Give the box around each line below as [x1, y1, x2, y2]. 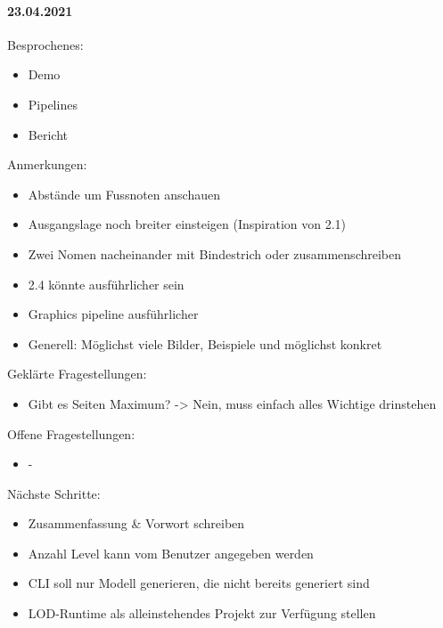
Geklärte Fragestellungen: [7, 364, 147, 383]
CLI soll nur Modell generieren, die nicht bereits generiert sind [28, 574, 370, 592]
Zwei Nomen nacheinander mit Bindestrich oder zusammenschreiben [28, 244, 402, 263]
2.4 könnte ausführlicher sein [28, 274, 185, 293]
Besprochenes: [7, 35, 84, 53]
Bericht [28, 125, 68, 143]
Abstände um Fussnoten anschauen [28, 184, 220, 203]
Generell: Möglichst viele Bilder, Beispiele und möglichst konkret [28, 334, 382, 353]
